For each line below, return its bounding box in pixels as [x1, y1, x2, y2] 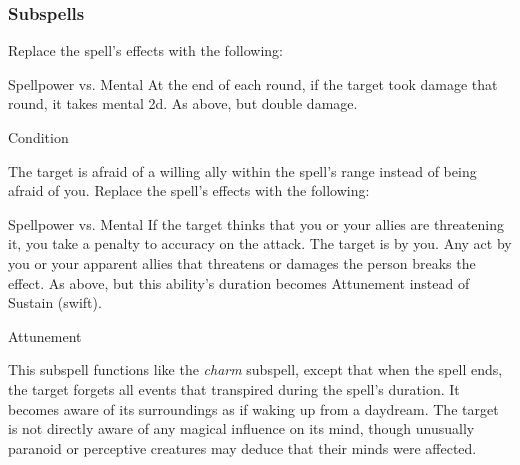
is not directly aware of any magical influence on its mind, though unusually [8, 418, 475, 439]
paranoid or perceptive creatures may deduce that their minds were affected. [8, 437, 477, 458]
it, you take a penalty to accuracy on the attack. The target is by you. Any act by [8, 233, 512, 254]
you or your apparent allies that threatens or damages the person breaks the [8, 252, 476, 273]
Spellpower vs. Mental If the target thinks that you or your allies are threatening [8, 213, 504, 234]
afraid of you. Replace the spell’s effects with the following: [8, 180, 370, 201]
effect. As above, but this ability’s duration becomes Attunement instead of [8, 272, 470, 293]
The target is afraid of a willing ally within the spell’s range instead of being [8, 160, 477, 181]
